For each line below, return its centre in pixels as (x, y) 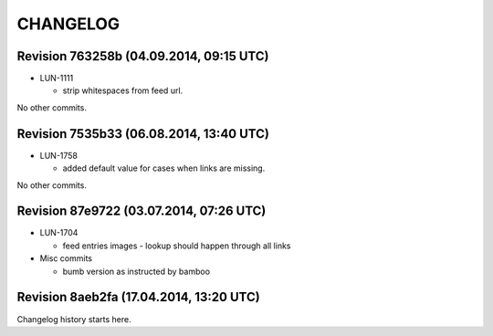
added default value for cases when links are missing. (164, 168)
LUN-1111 (57, 79)
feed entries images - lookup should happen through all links (177, 246)
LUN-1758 (58, 155)
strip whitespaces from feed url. (123, 90)
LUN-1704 (59, 233)
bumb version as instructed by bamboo (136, 271)
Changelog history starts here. (74, 319)
